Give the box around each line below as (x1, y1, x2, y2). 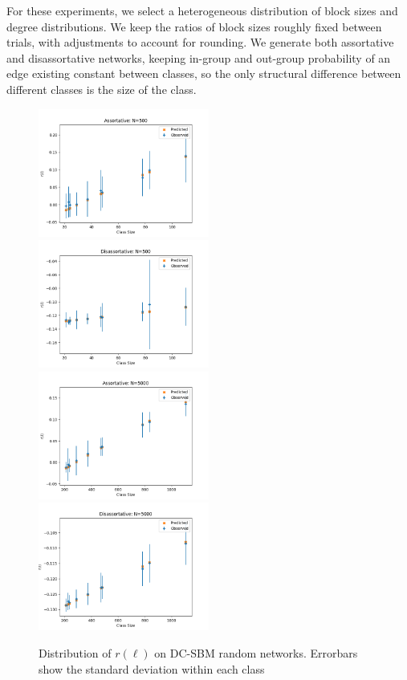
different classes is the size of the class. (6, 80, 197, 97)
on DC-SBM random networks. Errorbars (154, 644, 358, 661)
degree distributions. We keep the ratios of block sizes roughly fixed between (6, 18, 382, 35)
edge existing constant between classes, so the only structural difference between (6, 65, 401, 82)
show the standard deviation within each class (39, 660, 265, 677)
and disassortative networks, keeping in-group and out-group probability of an (6, 49, 391, 66)
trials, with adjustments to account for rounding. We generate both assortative (6, 34, 394, 51)
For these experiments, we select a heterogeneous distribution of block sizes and (6, 2, 398, 18)
